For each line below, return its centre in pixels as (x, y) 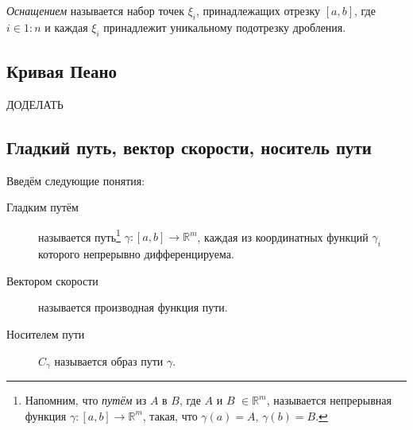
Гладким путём (42, 207)
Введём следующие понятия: (76, 180)
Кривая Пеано (62, 70)
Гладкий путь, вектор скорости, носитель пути (189, 147)
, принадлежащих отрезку (259, 10)
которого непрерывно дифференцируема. (136, 254)
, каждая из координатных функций (283, 236)
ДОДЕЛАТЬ (35, 104)
